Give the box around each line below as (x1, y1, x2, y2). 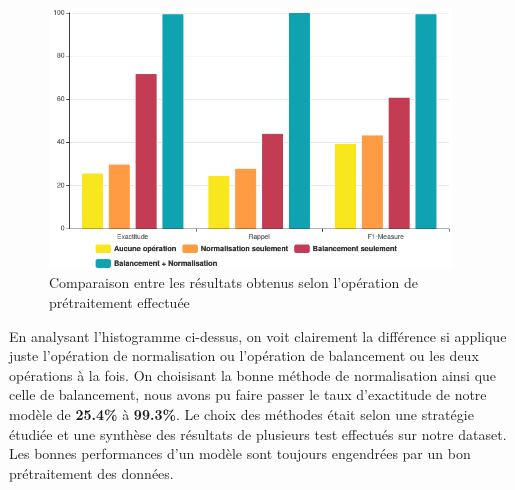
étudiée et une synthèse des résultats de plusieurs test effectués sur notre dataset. (9, 423, 507, 444)
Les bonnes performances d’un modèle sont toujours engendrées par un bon (9, 443, 471, 464)
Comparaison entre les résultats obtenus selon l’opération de (49, 272, 418, 293)
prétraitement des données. (9, 462, 174, 483)
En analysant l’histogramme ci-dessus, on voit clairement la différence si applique (9, 325, 507, 346)
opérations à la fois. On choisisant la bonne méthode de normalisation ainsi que (9, 364, 497, 385)
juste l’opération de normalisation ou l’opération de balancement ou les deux (9, 345, 479, 366)
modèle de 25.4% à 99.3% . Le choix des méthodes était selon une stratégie (9, 403, 474, 424)
